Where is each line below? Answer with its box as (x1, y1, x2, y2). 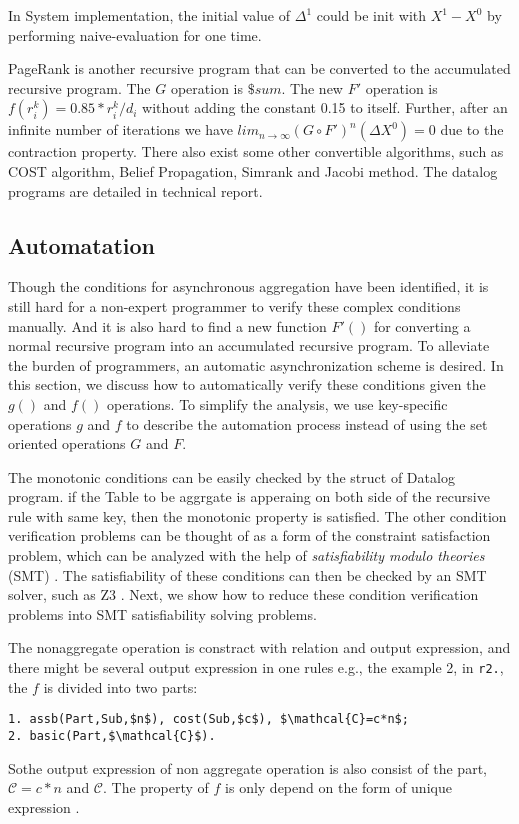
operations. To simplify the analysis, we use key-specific (107, 393, 448, 414)
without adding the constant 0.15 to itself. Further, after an (142, 97, 508, 118)
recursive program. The (8, 77, 151, 98)
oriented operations (8, 433, 126, 454)
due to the (440, 119, 504, 140)
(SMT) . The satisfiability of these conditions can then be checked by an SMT (8, 564, 487, 585)
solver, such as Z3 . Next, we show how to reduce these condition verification (8, 584, 479, 605)
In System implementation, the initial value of (8, 5, 291, 25)
